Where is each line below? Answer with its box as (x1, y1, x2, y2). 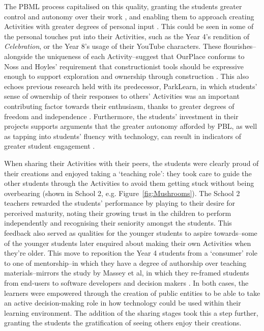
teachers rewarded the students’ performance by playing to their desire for (4, 198, 236, 208)
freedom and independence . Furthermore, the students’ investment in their (4, 111, 239, 121)
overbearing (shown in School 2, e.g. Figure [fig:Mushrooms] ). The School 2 (4, 187, 240, 198)
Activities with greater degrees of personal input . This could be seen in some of (4, 21, 254, 32)
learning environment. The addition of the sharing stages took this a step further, (4, 307, 258, 318)
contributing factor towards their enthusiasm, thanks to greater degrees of (4, 100, 234, 111)
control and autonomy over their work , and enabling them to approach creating (4, 11, 254, 21)
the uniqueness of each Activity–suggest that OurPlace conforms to (35, 50, 245, 61)
